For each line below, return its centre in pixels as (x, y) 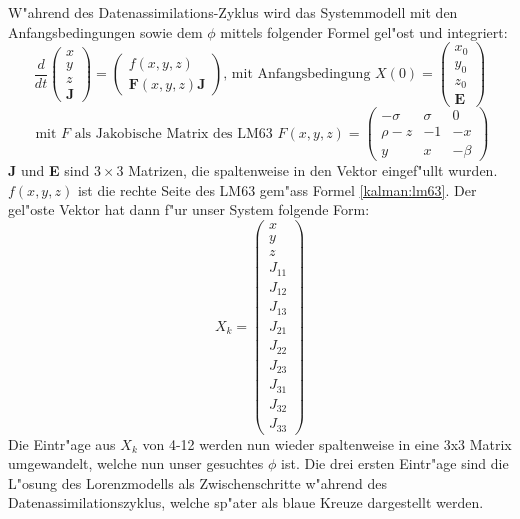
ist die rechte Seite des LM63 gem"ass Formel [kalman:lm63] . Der (277, 189)
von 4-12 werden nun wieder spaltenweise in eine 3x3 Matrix (327, 443)
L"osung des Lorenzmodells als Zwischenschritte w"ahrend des (197, 482)
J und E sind (49, 170)
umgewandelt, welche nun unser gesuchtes (136, 463)
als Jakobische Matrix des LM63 (173, 133)
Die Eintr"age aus (62, 443)
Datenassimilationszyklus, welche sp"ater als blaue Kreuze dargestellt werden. (246, 502)
